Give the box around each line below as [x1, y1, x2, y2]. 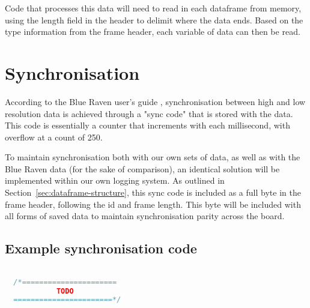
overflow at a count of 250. [5, 130, 103, 143]
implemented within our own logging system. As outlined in [5, 174, 225, 187]
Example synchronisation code [5, 239, 197, 258]
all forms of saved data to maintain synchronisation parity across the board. [5, 210, 285, 222]
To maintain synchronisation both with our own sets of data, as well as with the [5, 151, 300, 163]
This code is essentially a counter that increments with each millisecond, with [5, 119, 290, 131]
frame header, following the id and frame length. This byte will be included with [5, 198, 301, 210]
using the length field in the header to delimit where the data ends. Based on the [5, 13, 303, 26]
